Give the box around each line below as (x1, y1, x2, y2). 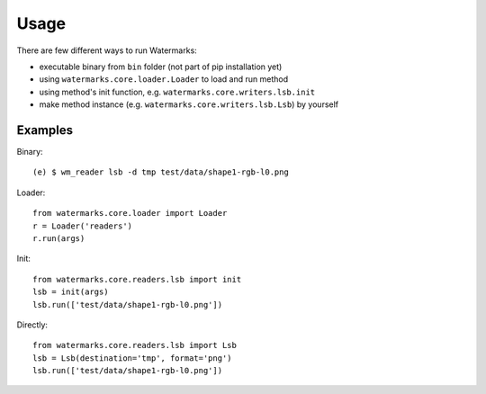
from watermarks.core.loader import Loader (32, 208, 228, 219)
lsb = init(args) (32, 287, 109, 297)
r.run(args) (32, 233, 85, 243)
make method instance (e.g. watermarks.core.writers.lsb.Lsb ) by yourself (39, 99, 339, 110)
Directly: (16, 319, 49, 330)
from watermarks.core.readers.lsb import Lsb (32, 340, 238, 351)
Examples (16, 122, 74, 138)
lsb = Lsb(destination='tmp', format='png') (32, 353, 233, 363)
